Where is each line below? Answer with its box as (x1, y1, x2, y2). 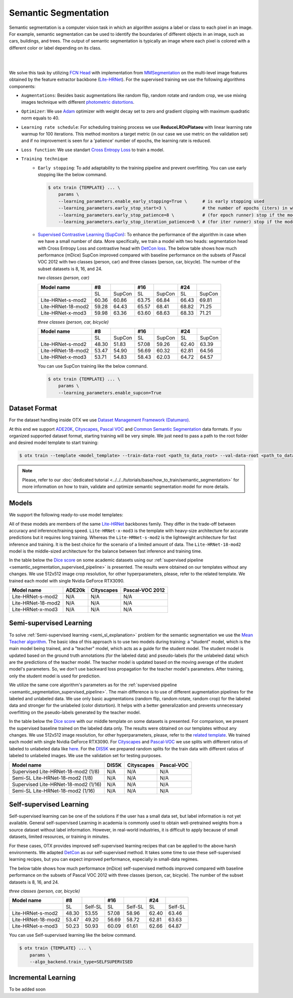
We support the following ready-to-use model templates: (9, 512, 124, 518)
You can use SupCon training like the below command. (38, 363, 148, 369)
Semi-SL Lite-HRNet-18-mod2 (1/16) (12, 787, 95, 794)
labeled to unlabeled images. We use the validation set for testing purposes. (9, 753, 162, 759)
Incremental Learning (9, 973, 76, 981)
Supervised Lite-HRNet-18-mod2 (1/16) (12, 781, 102, 788)
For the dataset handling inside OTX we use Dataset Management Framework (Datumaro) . (9, 417, 190, 423)
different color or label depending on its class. (9, 45, 102, 51)
